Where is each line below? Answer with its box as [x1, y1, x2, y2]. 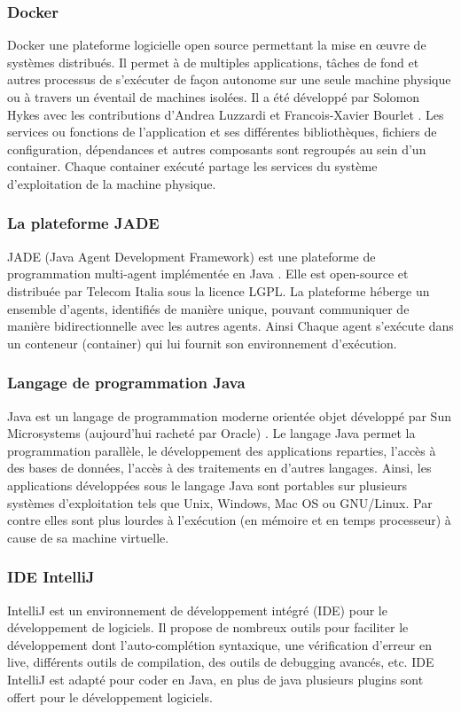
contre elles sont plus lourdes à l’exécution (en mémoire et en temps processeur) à [7, 511, 451, 529]
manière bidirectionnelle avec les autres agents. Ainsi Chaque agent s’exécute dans [7, 317, 454, 335]
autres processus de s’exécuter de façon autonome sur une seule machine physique [7, 70, 451, 89]
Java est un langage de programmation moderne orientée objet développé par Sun [7, 406, 451, 425]
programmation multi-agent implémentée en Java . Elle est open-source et [7, 264, 409, 283]
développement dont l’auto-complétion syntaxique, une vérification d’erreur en [7, 635, 432, 653]
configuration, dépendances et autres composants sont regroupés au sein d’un [7, 139, 426, 158]
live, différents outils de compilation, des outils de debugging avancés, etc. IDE [7, 653, 434, 671]
